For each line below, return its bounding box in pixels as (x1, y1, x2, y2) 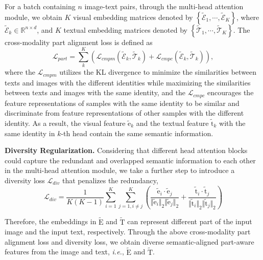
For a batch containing (5, 1, 76, 11)
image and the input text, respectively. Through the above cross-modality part (5, 226, 251, 237)
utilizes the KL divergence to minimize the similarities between (59, 67, 257, 77)
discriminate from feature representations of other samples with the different (5, 107, 244, 118)
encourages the (207, 87, 254, 98)
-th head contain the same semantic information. (61, 127, 213, 138)
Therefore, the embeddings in (5, 216, 97, 227)
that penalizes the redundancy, (62, 175, 158, 185)
